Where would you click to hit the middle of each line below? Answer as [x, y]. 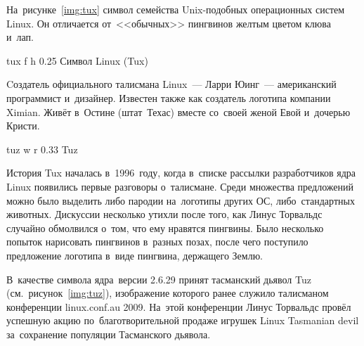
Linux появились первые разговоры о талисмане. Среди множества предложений [180, 186]
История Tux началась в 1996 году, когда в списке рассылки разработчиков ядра [181, 173]
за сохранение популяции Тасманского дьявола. [109, 334]
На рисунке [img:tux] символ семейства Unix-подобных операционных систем [176, 9]
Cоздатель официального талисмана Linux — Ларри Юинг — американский [171, 84]
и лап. [20, 37]
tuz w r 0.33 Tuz [42, 149]
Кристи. [23, 126]
